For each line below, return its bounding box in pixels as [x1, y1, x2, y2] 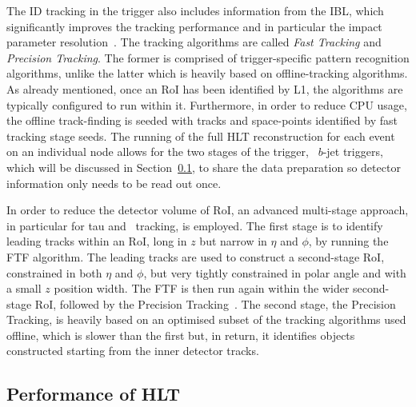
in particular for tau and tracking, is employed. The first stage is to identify [6, 217, 383, 233]
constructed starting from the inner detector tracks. [6, 342, 259, 359]
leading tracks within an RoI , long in [6, 233, 187, 249]
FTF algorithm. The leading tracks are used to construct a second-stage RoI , [6, 248, 385, 265]
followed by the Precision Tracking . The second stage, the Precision [59, 295, 396, 312]
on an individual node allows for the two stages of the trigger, [6, 143, 309, 160]
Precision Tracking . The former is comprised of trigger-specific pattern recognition [6, 49, 410, 66]
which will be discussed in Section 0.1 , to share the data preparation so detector [6, 158, 401, 175]
